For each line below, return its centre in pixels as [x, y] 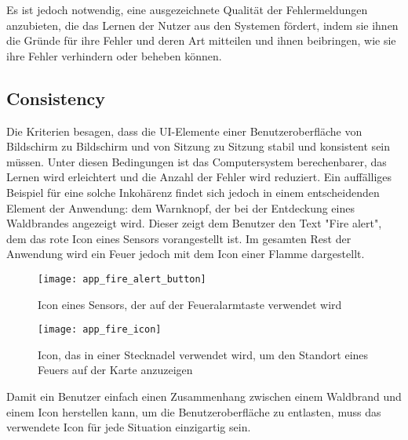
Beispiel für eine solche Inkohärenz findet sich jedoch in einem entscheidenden [193, 192]
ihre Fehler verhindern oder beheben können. [114, 55]
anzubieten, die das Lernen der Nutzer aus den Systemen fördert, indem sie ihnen [202, 25]
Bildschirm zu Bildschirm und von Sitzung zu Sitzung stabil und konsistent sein [199, 146]
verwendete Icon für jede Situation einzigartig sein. [129, 427]
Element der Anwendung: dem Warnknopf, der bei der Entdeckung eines [180, 207]
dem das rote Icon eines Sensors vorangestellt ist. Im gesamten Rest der [179, 238]
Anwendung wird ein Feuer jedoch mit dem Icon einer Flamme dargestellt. [186, 254]
